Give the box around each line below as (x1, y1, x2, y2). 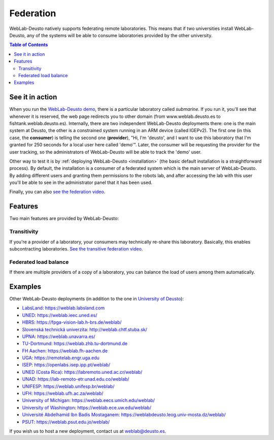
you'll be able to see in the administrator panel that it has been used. (9, 179, 153, 185)
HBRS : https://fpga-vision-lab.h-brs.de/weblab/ (22, 319, 122, 325)
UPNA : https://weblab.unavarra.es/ (22, 333, 95, 339)
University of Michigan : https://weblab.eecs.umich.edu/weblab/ (22, 397, 155, 403)
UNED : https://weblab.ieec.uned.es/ (22, 312, 97, 318)
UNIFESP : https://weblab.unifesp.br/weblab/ (22, 383, 115, 389)
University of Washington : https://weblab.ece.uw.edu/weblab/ (22, 404, 152, 411)
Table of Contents (9, 42, 48, 48)
